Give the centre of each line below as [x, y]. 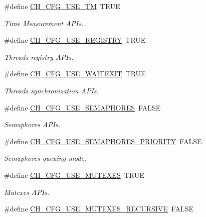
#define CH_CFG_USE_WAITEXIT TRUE [75, 74]
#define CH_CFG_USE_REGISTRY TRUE [75, 40]
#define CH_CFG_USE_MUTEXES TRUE [74, 175]
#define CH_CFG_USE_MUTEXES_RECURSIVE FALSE [99, 209]
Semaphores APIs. [32, 124]
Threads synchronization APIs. [51, 90]
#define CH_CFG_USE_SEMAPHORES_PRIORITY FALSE [103, 141]
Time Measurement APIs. [44, 23]
